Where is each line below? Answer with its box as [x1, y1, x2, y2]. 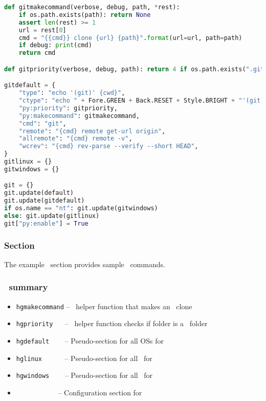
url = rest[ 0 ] [18, 26, 66, 34]
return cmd [18, 49, 56, 57]
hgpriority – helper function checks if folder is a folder [16, 318, 208, 329]
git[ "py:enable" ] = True [4, 219, 88, 227]
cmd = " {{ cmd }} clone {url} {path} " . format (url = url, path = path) [18, 34, 242, 42]
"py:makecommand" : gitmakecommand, [18, 112, 140, 119]
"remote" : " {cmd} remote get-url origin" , [18, 127, 166, 135]
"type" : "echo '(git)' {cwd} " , [18, 89, 125, 97]
